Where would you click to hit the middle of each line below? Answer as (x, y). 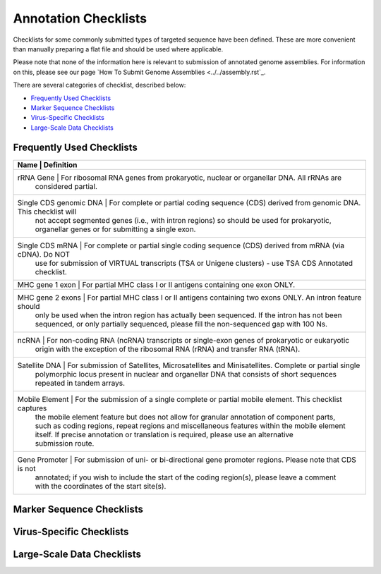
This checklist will (47, 212)
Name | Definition (47, 164)
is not (26, 468)
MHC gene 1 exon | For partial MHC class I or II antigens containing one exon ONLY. (156, 284)
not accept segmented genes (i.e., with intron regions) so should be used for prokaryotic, (183, 220)
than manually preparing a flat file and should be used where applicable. (118, 49)
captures (32, 408)
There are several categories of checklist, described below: (99, 85)
